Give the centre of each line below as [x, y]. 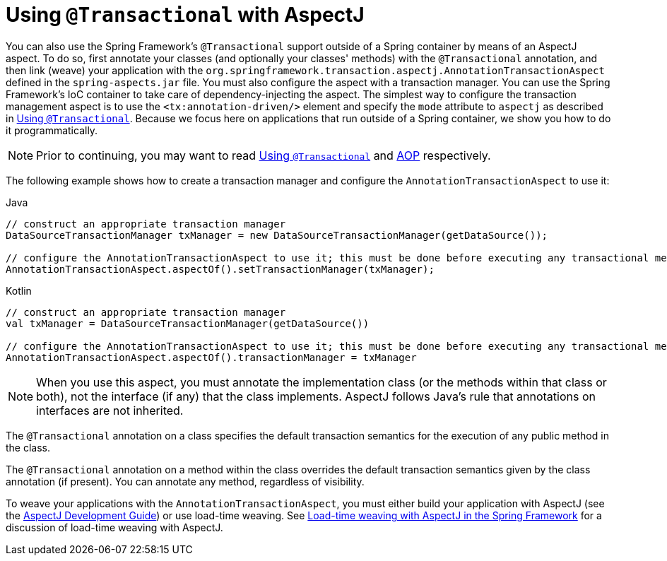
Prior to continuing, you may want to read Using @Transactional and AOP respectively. [264, 155]
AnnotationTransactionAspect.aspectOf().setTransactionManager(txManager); [220, 269]
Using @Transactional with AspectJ [185, 15]
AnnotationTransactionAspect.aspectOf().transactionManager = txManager [211, 357]
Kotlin [19, 290]
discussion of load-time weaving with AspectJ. [114, 527]
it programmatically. [52, 130]
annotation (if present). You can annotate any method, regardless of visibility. [185, 481]
